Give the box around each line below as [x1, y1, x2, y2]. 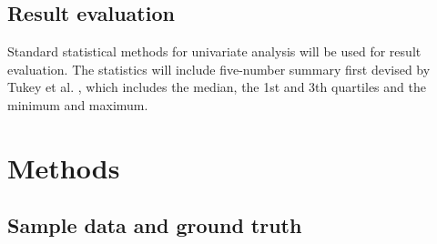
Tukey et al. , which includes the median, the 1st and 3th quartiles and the [7, 77, 426, 97]
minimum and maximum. [7, 95, 148, 114]
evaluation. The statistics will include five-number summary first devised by [7, 59, 431, 78]
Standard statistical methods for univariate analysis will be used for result [7, 42, 422, 61]
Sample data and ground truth [7, 211, 302, 239]
